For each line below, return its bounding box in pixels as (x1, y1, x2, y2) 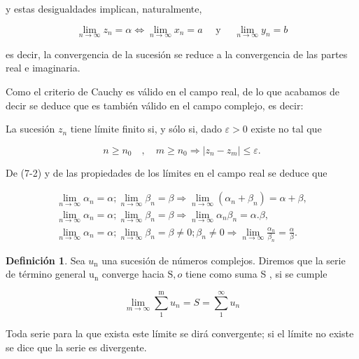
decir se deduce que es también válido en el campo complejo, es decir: (6, 97, 304, 112)
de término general (6, 266, 86, 281)
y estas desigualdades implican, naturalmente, (6, 1, 202, 15)
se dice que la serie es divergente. (6, 339, 147, 354)
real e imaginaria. (6, 60, 80, 75)
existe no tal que (251, 121, 322, 136)
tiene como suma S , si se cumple (185, 266, 328, 281)
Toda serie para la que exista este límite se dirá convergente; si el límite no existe (6, 326, 354, 341)
